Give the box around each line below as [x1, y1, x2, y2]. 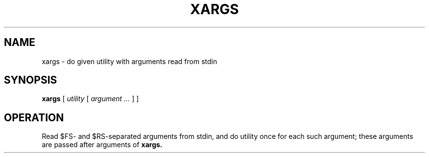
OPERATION [4, 111, 64, 124]
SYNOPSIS [4, 74, 57, 87]
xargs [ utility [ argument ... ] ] [42, 94, 139, 103]
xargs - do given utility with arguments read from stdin [42, 57, 217, 66]
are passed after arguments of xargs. [42, 140, 163, 149]
